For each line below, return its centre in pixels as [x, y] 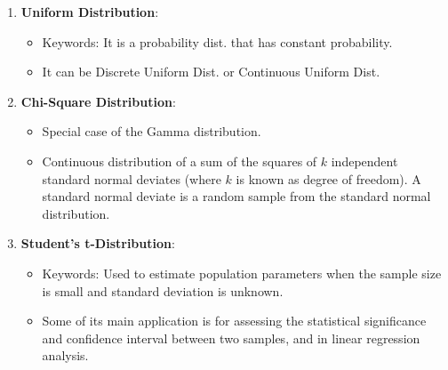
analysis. [65, 355]
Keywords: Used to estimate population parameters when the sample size [242, 273]
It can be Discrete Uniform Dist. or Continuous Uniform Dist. [211, 72]
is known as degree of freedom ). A [328, 178]
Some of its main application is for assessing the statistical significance [234, 321]
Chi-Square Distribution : [98, 101]
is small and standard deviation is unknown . [163, 290]
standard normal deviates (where [132, 178]
